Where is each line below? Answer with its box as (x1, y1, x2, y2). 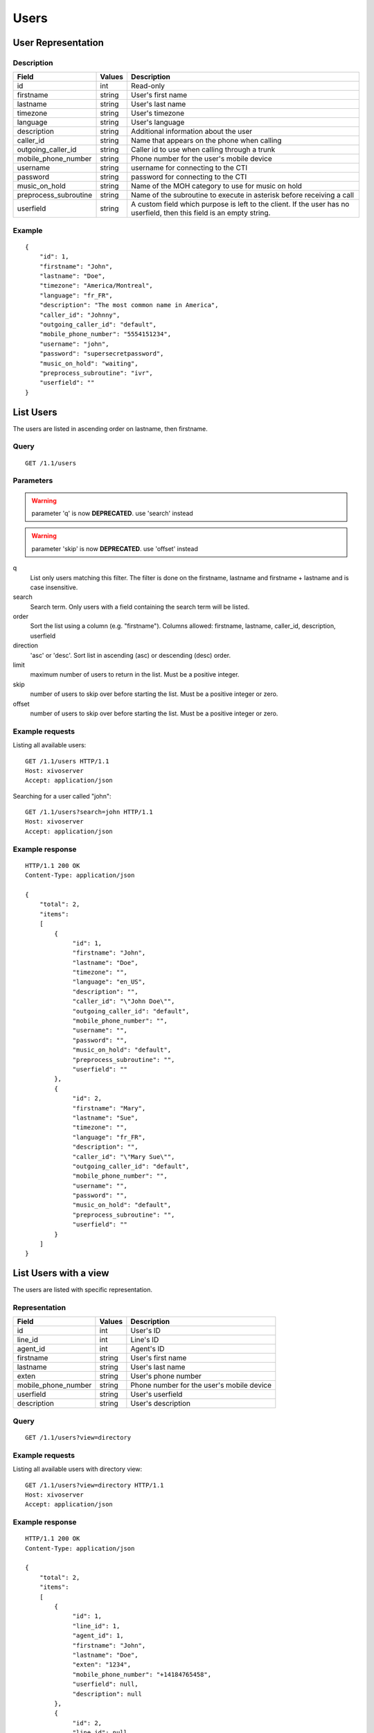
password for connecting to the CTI (130, 172, 247, 182)
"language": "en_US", (72, 978, 146, 986)
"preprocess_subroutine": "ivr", (39, 369, 154, 377)
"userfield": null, (72, 1680, 139, 1688)
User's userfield (130, 1390, 183, 1400)
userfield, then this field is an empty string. (130, 208, 271, 218)
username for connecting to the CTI (130, 163, 248, 173)
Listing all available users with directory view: (12, 1465, 143, 1473)
